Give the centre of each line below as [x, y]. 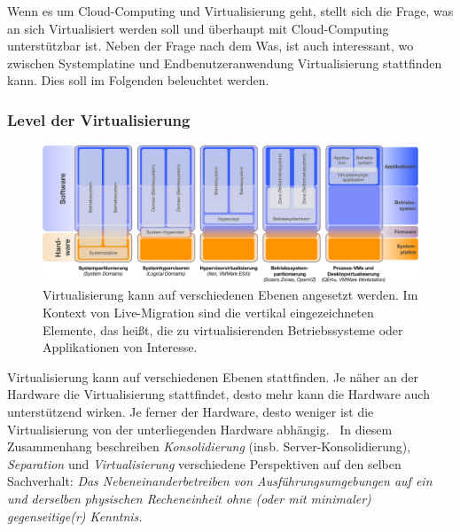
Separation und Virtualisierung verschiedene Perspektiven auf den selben [204, 463]
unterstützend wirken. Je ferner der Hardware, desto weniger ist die [191, 412]
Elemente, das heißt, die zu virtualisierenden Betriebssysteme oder [223, 329]
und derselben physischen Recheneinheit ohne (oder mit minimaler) [189, 498]
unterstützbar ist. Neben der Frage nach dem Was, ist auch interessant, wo [211, 46]
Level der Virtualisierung [99, 119]
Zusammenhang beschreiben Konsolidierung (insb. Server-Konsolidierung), [209, 446]
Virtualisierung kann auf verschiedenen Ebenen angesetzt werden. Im [230, 295]
